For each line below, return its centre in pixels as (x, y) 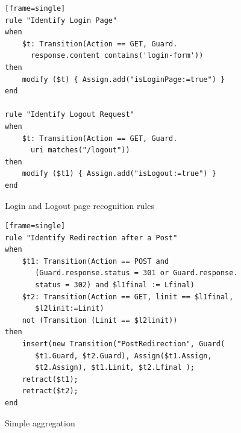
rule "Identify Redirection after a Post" (91, 238)
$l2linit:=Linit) (70, 309)
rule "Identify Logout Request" (70, 115)
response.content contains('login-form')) (117, 56)
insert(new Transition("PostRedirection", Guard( (124, 344)
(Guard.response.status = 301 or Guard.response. (136, 273)
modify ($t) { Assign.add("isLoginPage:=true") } (124, 79)
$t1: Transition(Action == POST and (95, 261)
